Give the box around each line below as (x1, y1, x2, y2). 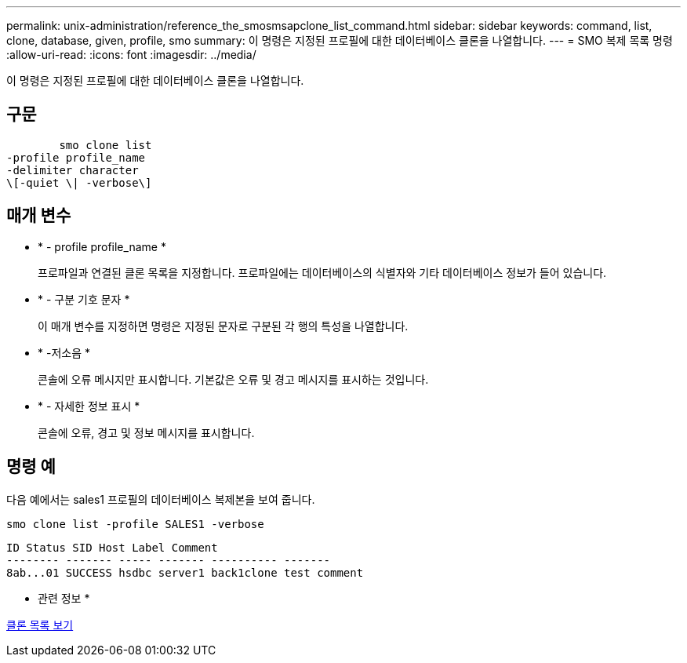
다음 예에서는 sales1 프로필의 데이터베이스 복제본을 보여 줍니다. (6, 492, 315, 506)
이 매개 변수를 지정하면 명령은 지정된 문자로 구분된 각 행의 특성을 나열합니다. (38, 319, 409, 333)
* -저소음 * (38, 345, 90, 359)
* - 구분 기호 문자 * (38, 292, 130, 306)
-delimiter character (6, 163, 139, 177)
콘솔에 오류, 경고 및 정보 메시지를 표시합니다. (38, 425, 255, 439)
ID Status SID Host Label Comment (6, 541, 218, 554)
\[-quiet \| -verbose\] (6, 176, 152, 189)
